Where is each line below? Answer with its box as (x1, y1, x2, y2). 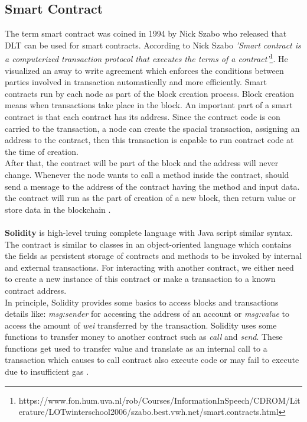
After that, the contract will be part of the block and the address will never (5, 157, 279, 169)
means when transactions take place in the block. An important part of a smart (5, 99, 293, 111)
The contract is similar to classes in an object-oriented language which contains (5, 238, 292, 250)
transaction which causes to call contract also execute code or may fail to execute (5, 353, 299, 366)
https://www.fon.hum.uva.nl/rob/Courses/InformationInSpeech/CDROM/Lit (18, 394, 301, 406)
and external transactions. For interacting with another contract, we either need (5, 261, 294, 273)
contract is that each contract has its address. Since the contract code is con (5, 111, 280, 123)
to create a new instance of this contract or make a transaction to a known (5, 272, 276, 285)
